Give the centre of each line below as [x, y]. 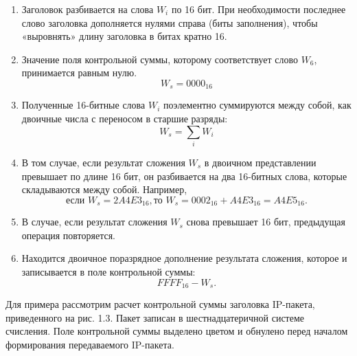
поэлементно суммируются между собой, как [257, 105]
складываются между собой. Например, [104, 189]
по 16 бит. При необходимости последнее [258, 9]
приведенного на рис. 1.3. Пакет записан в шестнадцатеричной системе [155, 317]
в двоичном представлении [260, 162]
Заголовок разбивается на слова [88, 9]
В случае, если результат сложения [94, 222]
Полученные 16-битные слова [83, 105]
